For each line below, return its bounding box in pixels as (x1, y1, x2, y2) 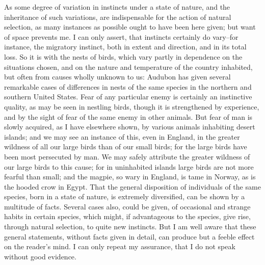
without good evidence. (4, 251, 76, 261)
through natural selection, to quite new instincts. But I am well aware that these (4, 221, 256, 232)
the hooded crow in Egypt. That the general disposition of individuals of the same (4, 181, 261, 192)
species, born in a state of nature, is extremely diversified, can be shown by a (4, 191, 245, 202)
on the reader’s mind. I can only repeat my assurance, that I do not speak (4, 241, 235, 252)
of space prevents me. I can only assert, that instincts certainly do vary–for (4, 31, 238, 42)
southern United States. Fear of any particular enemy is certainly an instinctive (4, 91, 252, 102)
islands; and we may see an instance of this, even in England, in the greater (4, 131, 240, 142)
